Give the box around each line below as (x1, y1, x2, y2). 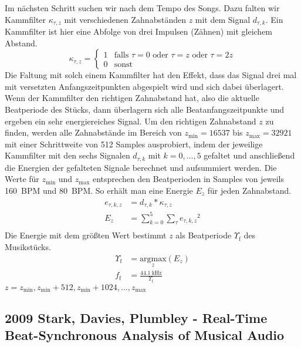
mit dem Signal (195, 13, 251, 25)
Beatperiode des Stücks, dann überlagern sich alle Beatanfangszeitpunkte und (5, 103, 285, 116)
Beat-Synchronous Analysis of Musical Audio (5, 325, 285, 343)
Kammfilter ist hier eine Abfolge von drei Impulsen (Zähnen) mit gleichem (5, 25, 273, 38)
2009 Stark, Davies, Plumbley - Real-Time (5, 308, 268, 326)
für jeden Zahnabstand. (207, 184, 292, 197)
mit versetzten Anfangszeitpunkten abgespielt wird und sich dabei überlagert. (5, 80, 284, 92)
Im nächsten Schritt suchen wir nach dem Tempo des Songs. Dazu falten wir (5, 2, 280, 14)
